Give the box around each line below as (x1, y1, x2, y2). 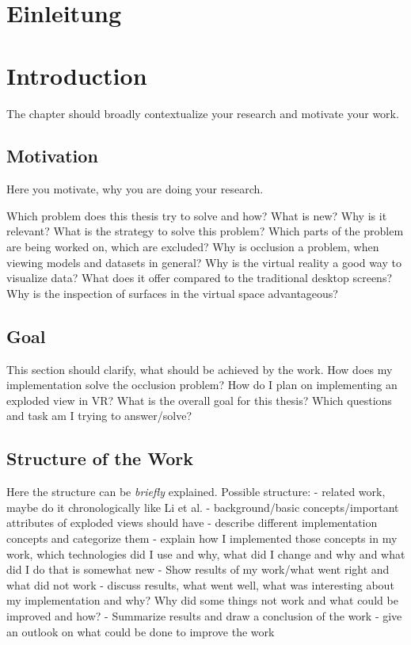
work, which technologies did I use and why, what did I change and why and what (6, 545, 405, 562)
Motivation (6, 143, 98, 168)
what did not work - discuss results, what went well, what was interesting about (6, 576, 394, 593)
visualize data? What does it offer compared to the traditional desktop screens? (6, 269, 393, 286)
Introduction (6, 59, 147, 91)
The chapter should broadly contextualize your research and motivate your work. (6, 105, 399, 121)
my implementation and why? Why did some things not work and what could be (6, 592, 398, 609)
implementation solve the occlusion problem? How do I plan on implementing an (6, 376, 398, 393)
